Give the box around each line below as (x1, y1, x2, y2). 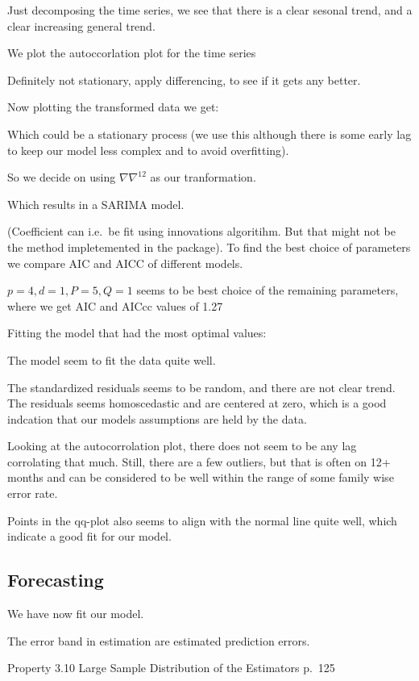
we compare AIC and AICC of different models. (7, 254, 243, 271)
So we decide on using (7, 169, 116, 186)
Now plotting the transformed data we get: (7, 98, 219, 115)
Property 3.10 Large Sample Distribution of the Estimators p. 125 (7, 659, 335, 676)
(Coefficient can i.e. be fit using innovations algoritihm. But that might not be (7, 223, 396, 240)
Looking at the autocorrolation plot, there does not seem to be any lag (7, 437, 357, 454)
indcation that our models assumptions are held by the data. (7, 410, 307, 427)
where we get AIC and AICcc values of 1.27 (7, 297, 223, 314)
